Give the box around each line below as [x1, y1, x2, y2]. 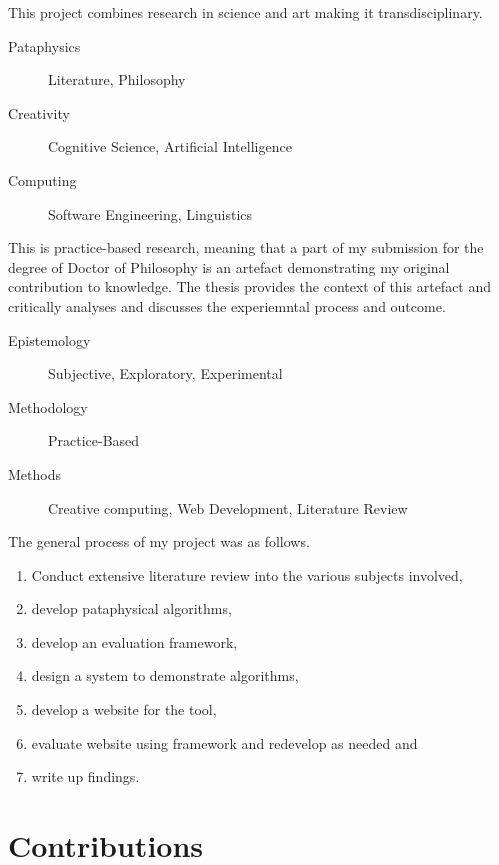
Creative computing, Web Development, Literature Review [48, 497, 408, 518]
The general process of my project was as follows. [8, 531, 310, 552]
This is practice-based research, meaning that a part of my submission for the [8, 237, 484, 258]
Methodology [8, 396, 88, 417]
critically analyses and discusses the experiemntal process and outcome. [8, 295, 446, 316]
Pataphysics [8, 35, 81, 56]
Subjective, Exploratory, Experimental [48, 363, 283, 384]
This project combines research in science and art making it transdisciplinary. [8, 2, 483, 22]
